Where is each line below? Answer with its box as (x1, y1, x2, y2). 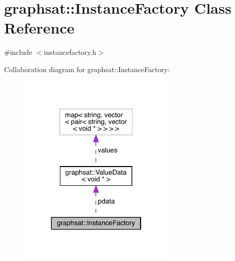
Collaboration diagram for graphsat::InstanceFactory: (4, 63, 170, 74)
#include (4, 47, 32, 57)
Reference (4, 17, 75, 38)
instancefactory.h (44, 47, 96, 57)
